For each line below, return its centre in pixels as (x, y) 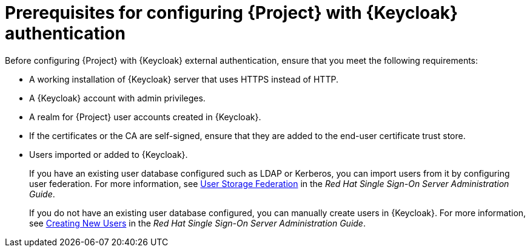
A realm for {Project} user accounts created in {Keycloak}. (145, 117)
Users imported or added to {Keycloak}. (109, 154)
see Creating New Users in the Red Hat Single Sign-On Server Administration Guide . (197, 223)
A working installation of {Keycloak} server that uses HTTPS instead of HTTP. (184, 79)
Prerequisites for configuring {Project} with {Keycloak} (232, 13)
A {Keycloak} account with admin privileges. (117, 98)
